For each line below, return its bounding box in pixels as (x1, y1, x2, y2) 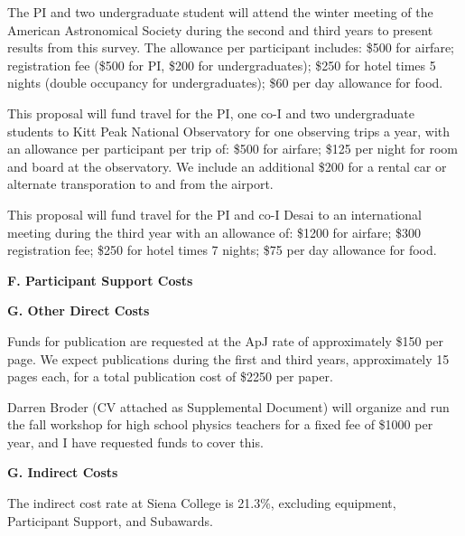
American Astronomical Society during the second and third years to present (7, 20, 433, 39)
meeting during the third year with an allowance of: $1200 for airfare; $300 (7, 222, 421, 241)
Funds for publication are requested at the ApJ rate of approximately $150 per (7, 331, 444, 350)
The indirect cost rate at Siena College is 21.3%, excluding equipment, (7, 494, 396, 512)
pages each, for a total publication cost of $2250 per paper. (7, 367, 333, 386)
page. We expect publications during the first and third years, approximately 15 (7, 349, 450, 368)
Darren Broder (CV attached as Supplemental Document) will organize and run (7, 397, 450, 416)
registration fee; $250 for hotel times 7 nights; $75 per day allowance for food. (7, 240, 437, 259)
